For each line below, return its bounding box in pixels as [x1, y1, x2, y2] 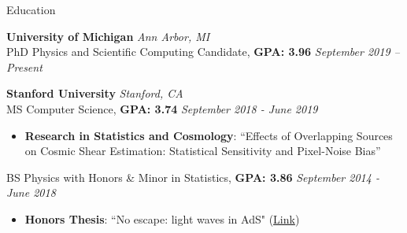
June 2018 [6, 184, 56, 201]
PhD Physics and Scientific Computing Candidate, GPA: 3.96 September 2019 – [6, 43, 400, 60]
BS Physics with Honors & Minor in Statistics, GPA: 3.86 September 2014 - [6, 168, 379, 185]
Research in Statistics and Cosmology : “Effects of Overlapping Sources [24, 127, 393, 143]
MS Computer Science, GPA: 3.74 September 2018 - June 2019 [6, 100, 318, 116]
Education [6, 2, 56, 17]
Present [6, 58, 43, 75]
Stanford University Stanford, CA [6, 85, 183, 102]
